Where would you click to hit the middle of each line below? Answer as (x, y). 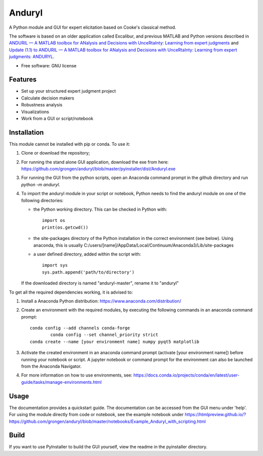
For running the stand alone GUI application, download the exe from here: (95, 162)
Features (23, 80)
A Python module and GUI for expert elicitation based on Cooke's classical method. (93, 27)
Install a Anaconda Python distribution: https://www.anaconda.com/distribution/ (101, 301)
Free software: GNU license (49, 65)
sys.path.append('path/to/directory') (88, 272)
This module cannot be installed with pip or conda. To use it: (70, 144)
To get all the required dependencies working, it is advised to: (71, 292)
